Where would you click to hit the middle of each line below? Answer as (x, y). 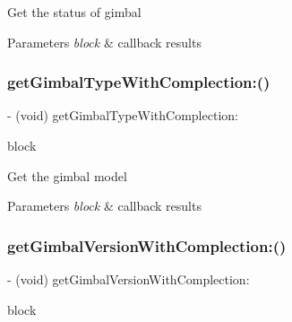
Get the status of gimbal (74, 12)
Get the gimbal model (67, 175)
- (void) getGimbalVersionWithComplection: (129, 279)
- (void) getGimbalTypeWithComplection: (123, 115)
